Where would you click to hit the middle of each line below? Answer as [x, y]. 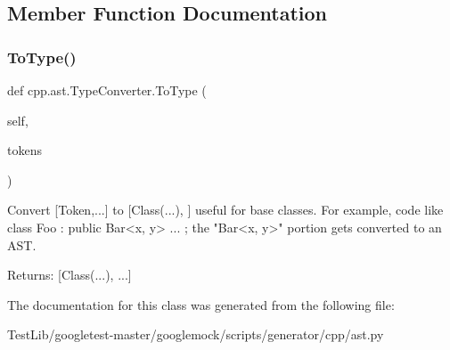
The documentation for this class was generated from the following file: [201, 304]
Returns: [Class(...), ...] [70, 275]
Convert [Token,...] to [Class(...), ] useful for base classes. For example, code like [225, 210]
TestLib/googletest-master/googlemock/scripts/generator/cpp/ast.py [196, 334]
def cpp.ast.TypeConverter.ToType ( [107, 90]
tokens [25, 150]
